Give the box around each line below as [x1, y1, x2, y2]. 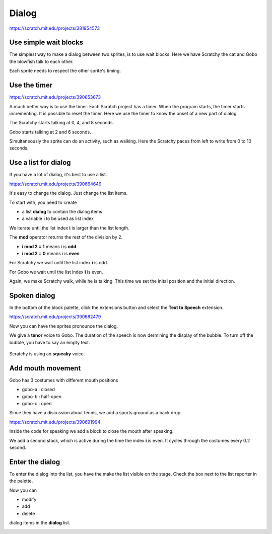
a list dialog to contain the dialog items [22, 208, 103, 214]
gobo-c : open [22, 401, 52, 407]
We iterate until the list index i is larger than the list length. [9, 224, 129, 231]
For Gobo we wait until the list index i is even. [9, 269, 103, 275]
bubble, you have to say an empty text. [9, 339, 90, 345]
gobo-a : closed [22, 387, 55, 393]
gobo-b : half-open [22, 393, 62, 400]
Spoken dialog [9, 291, 55, 299]
